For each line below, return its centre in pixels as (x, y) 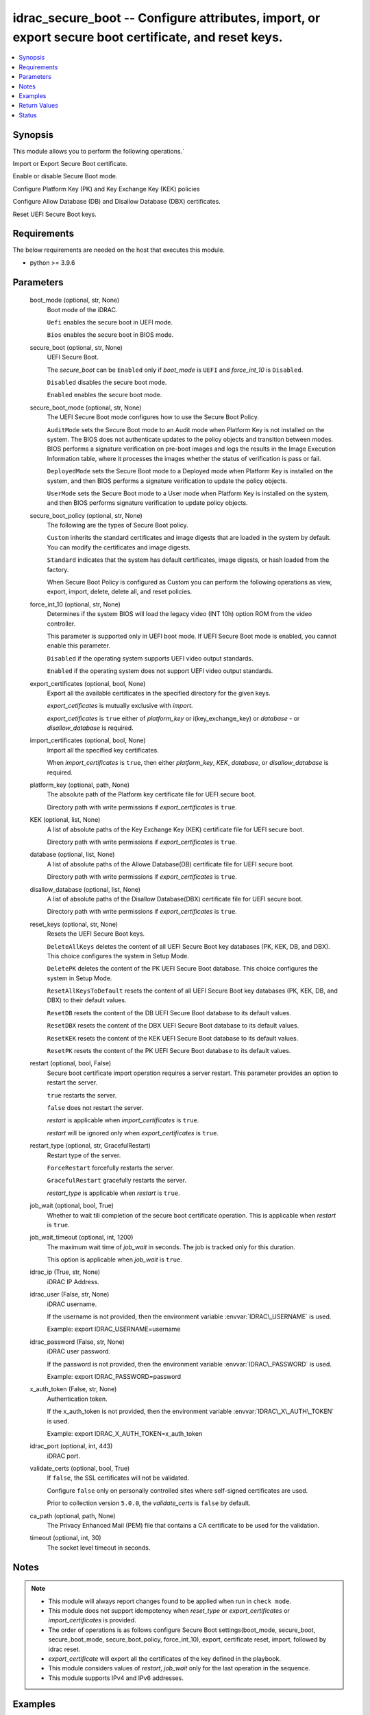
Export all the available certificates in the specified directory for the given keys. (159, 693)
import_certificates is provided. (92, 1620)
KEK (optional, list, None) (65, 820)
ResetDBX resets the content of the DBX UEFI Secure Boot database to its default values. (173, 1026)
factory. (58, 569)
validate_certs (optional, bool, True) (80, 1469)
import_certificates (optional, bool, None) (88, 740)
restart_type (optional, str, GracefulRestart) (90, 1146)
